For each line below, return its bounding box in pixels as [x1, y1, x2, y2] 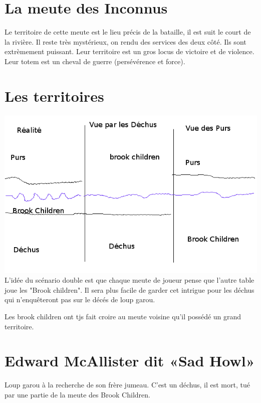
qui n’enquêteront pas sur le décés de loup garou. [5, 294, 155, 305]
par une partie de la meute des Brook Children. [5, 389, 150, 399]
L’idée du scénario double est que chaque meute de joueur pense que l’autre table [5, 275, 254, 285]
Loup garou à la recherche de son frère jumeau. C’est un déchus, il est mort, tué [5, 379, 250, 390]
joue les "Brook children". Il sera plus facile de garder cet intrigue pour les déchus [5, 284, 254, 295]
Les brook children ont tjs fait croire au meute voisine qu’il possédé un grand [5, 311, 241, 321]
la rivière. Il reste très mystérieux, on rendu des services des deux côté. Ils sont [5, 36, 246, 47]
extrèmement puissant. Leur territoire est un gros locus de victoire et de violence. [5, 46, 254, 57]
